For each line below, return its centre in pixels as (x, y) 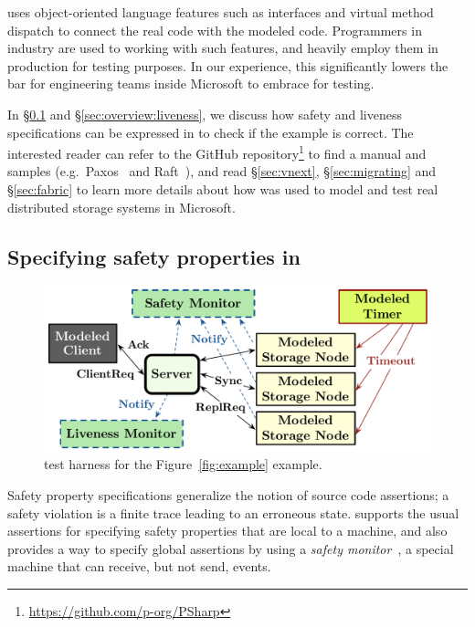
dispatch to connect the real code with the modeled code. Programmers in (215, 30)
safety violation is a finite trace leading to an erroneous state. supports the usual (233, 512)
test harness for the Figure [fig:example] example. (183, 464)
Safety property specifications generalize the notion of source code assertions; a (228, 494)
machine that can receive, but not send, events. (139, 566)
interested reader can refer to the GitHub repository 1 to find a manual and (217, 152)
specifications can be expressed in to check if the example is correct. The (211, 132)
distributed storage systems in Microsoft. (121, 207)
